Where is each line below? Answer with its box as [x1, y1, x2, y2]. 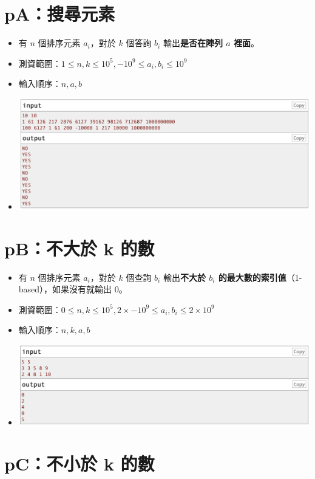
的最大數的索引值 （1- [218, 271, 302, 283]
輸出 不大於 [163, 271, 206, 283]
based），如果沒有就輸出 [18, 283, 112, 295]
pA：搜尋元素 [4, 1, 115, 26]
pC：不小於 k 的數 [4, 451, 155, 476]
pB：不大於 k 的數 [4, 235, 155, 260]
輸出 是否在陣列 [163, 36, 223, 49]
